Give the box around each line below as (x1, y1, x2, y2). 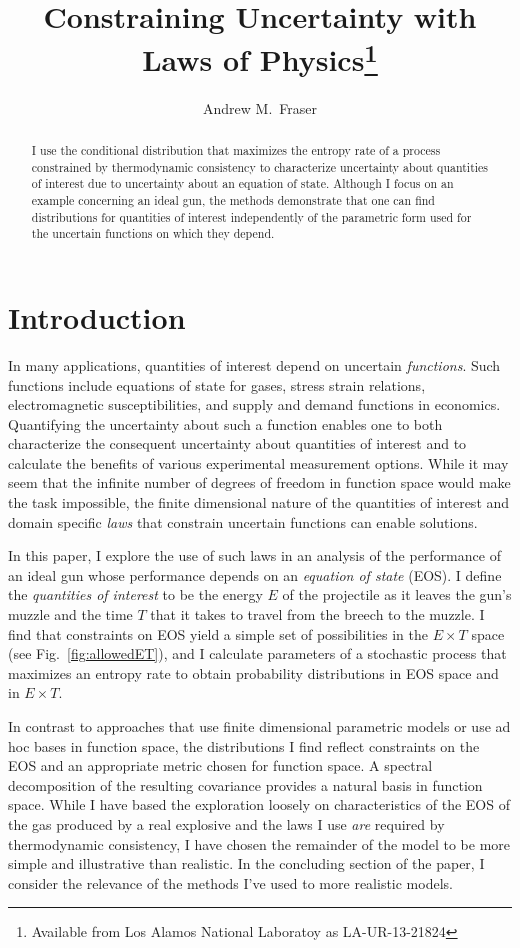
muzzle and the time (8, 604, 133, 625)
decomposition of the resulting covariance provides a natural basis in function (8, 774, 483, 795)
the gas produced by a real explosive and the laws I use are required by (8, 813, 445, 834)
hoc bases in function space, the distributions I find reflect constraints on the (8, 735, 480, 756)
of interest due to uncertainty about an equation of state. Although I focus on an (31, 175, 454, 192)
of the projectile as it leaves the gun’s (282, 584, 512, 605)
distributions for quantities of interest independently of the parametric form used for (31, 208, 472, 225)
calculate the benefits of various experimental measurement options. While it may (8, 452, 509, 473)
